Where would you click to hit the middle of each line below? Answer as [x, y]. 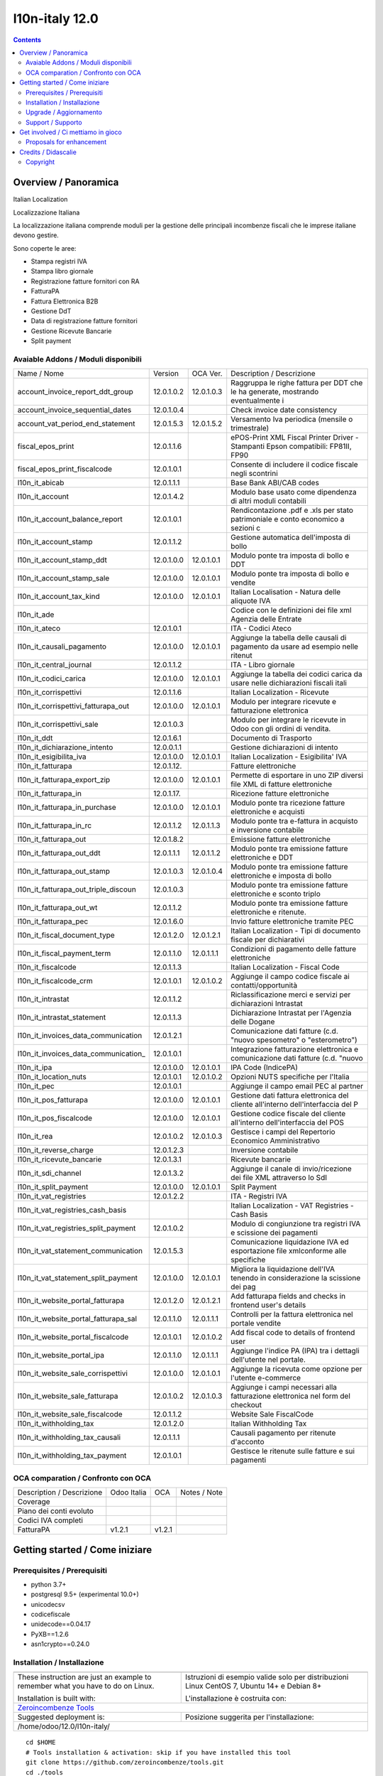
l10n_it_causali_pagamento [62, 646]
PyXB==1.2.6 [50, 1634]
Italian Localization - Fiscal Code [285, 968]
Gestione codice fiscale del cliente [288, 1114]
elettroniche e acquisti [268, 812]
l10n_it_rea [35, 1137]
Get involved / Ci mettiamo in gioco [71, 132]
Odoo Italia [128, 1493]
